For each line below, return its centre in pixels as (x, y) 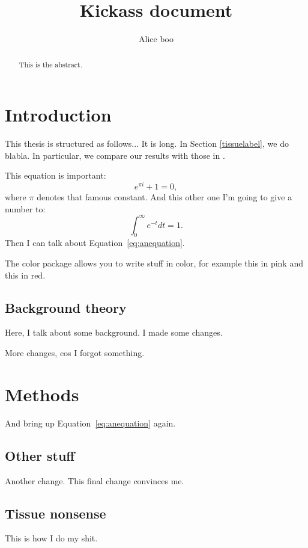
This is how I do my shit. (51, 538)
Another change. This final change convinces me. (95, 480)
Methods (42, 394)
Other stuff (40, 455)
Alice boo (156, 39)
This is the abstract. (51, 64)
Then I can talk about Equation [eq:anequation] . (95, 243)
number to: (25, 208)
